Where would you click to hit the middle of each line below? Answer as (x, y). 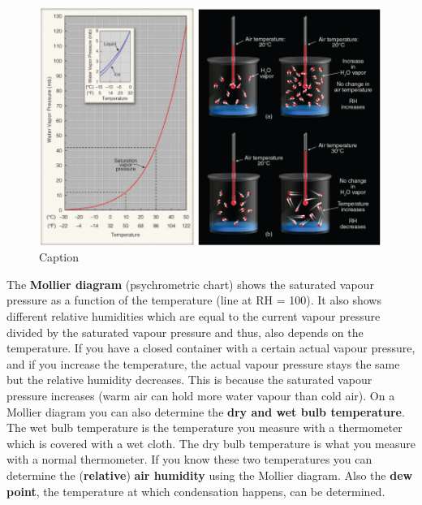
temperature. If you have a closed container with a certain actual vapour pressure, (211, 348)
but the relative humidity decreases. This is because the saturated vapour (189, 380)
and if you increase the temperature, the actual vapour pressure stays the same (203, 363)
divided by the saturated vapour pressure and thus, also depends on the (185, 332)
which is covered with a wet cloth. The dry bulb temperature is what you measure (211, 443)
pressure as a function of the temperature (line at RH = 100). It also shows (194, 300)
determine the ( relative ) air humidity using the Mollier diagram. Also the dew (210, 475)
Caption (59, 257)
